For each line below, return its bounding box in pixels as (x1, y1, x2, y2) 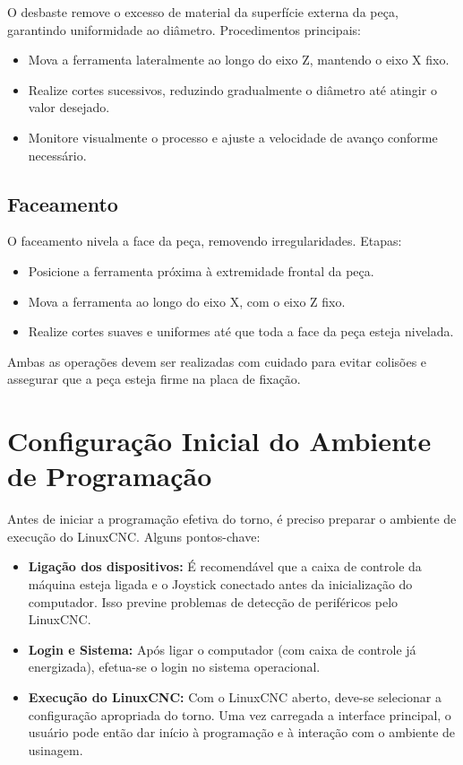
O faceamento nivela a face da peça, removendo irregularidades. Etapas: (7, 231, 402, 250)
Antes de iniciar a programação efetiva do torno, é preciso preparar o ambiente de (7, 509, 457, 528)
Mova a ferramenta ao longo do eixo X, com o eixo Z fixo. (28, 291, 346, 310)
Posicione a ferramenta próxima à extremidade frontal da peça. (28, 261, 374, 280)
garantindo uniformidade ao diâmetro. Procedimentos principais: (7, 20, 361, 39)
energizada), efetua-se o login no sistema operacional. (28, 657, 321, 676)
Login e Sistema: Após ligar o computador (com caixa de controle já (28, 639, 416, 658)
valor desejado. (28, 98, 110, 117)
